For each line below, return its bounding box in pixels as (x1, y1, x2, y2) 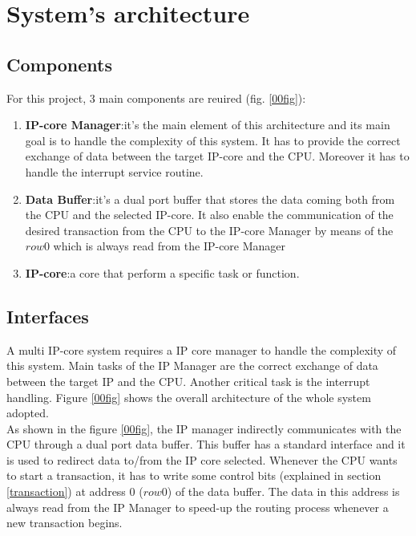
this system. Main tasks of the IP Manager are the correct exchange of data (6, 357, 378, 374)
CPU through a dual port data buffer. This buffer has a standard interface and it (6, 436, 406, 453)
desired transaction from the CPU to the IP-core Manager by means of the (25, 221, 394, 238)
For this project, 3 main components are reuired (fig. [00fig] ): (6, 89, 306, 106)
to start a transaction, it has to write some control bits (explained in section (6, 467, 382, 484)
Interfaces (6, 303, 89, 328)
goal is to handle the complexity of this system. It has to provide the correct (25, 132, 401, 148)
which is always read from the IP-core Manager (53, 238, 286, 254)
